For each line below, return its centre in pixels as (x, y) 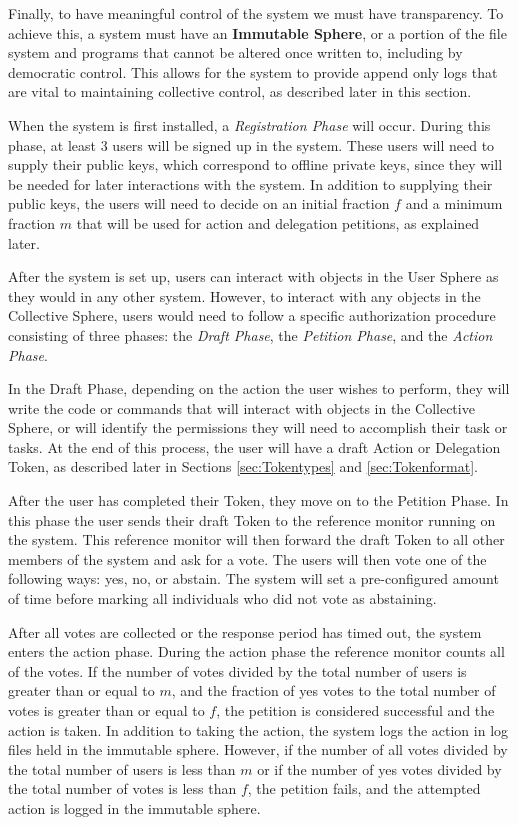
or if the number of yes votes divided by (379, 768)
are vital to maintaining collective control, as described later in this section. (240, 91)
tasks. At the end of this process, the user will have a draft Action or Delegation (254, 446)
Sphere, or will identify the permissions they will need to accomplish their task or (258, 427)
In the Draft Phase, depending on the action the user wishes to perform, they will (259, 388)
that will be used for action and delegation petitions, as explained (278, 222)
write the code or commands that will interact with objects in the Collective (241, 407)
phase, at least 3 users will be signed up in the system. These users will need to (251, 144)
